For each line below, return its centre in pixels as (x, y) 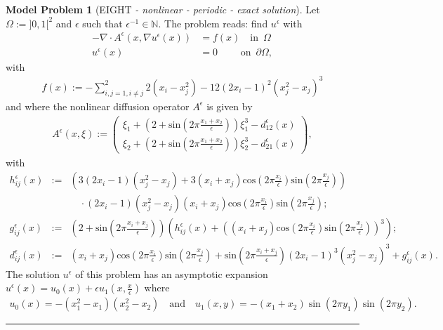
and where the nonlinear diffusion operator (98, 106)
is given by (230, 106)
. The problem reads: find (213, 23)
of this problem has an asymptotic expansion (172, 273)
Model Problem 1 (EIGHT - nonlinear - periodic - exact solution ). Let (163, 9)
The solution (33, 273)
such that (103, 23)
